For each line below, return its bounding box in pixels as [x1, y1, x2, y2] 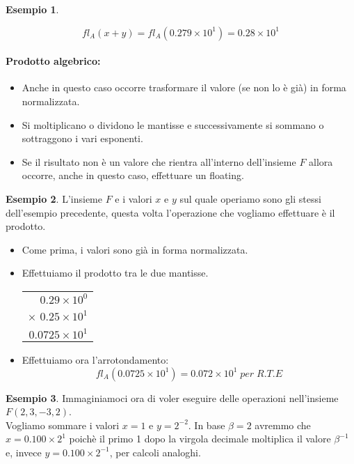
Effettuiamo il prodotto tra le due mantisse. [22, 265, 209, 280]
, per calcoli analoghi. [109, 444, 201, 459]
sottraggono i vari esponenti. [22, 131, 143, 146]
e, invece [6, 444, 42, 459]
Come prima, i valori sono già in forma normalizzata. [22, 242, 248, 256]
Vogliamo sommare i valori [6, 417, 120, 432]
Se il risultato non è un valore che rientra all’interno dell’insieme [22, 154, 296, 169]
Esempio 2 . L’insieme [6, 191, 102, 206]
